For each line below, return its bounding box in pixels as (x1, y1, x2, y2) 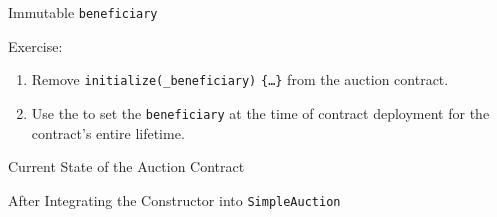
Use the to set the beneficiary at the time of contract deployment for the (31, 102, 490, 123)
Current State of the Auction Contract (8, 156, 245, 177)
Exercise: (8, 35, 63, 56)
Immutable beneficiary (8, 2, 158, 22)
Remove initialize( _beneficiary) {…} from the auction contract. (31, 69, 449, 90)
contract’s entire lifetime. (31, 122, 185, 143)
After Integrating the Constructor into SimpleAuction (8, 189, 341, 210)
